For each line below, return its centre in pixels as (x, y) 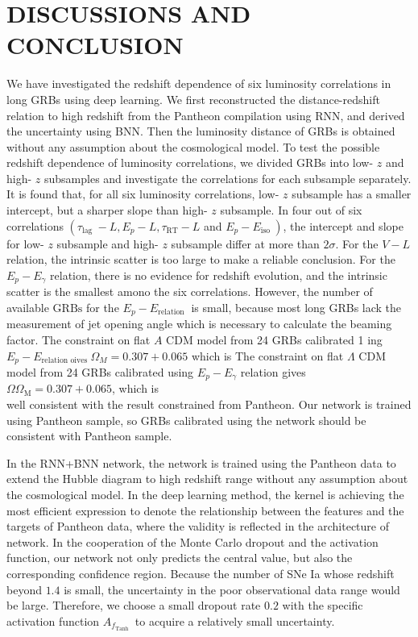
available (28, 307)
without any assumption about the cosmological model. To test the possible (193, 146)
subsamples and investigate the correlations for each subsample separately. (228, 178)
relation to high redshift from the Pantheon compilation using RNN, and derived (206, 115)
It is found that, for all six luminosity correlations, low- (143, 194)
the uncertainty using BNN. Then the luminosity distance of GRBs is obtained (201, 131)
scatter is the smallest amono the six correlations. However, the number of (190, 291)
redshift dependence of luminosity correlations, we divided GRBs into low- (190, 162)
